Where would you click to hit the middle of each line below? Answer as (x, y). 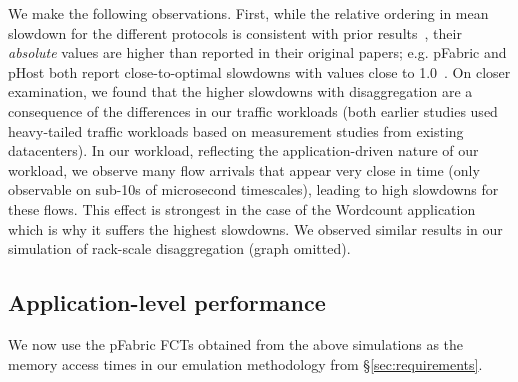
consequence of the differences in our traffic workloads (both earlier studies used (253, 110)
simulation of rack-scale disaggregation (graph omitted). (179, 248)
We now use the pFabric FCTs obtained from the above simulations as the (236, 343)
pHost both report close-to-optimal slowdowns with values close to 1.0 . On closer (259, 71)
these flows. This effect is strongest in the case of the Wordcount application (242, 208)
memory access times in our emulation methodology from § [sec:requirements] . (245, 363)
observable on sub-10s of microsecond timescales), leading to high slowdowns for (253, 189)
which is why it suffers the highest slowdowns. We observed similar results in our (255, 228)
